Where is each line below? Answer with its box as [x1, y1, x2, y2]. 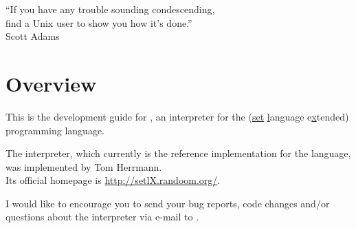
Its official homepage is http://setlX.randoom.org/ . [5, 173, 221, 187]
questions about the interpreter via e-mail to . [5, 209, 199, 224]
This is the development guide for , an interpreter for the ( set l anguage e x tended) [5, 109, 349, 123]
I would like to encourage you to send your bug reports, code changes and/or [5, 196, 330, 210]
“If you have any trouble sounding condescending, [5, 2, 215, 16]
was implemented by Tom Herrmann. [5, 159, 162, 174]
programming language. [5, 123, 104, 137]
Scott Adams [5, 29, 60, 43]
